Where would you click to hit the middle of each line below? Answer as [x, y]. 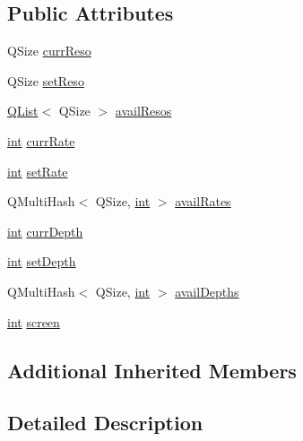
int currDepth [45, 231]
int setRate [38, 171]
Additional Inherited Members [152, 370]
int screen [34, 321]
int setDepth [42, 261]
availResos [143, 111]
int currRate [41, 140]
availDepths [207, 291]
